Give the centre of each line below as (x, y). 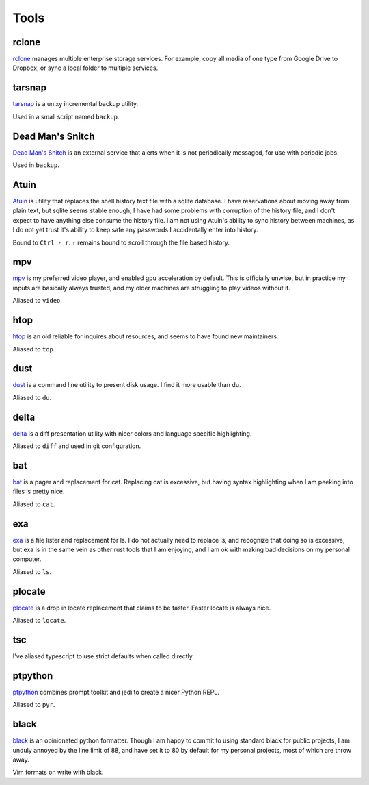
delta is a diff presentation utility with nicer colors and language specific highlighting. (132, 433)
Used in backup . (36, 165)
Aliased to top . (34, 349)
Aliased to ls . (32, 571)
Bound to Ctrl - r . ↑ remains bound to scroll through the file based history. (121, 242)
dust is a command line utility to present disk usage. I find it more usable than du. (127, 385)
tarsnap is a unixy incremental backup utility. (76, 104)
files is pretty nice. (39, 491)
